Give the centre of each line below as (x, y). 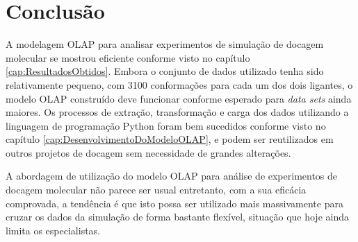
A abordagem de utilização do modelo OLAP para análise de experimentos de (172, 176)
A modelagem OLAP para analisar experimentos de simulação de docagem (165, 44)
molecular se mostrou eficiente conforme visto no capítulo (128, 57)
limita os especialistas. (53, 230)
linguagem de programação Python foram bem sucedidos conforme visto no (166, 125)
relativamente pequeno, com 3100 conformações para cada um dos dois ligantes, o (179, 84)
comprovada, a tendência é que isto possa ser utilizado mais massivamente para (174, 203)
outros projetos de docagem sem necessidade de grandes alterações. (148, 152)
